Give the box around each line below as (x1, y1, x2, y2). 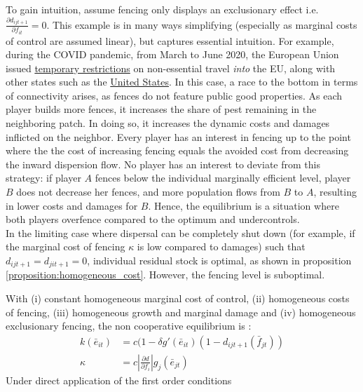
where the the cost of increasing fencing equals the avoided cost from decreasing (6, 143, 349, 158)
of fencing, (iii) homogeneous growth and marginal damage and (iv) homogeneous (6, 304, 356, 319)
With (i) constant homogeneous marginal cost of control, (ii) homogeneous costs (6, 291, 350, 306)
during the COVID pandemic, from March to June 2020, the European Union (6, 47, 339, 62)
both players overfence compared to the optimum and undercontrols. (6, 212, 300, 227)
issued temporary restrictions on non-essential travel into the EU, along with (6, 60, 336, 75)
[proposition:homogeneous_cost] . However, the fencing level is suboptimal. (6, 267, 325, 282)
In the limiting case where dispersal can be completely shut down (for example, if (6, 225, 355, 240)
